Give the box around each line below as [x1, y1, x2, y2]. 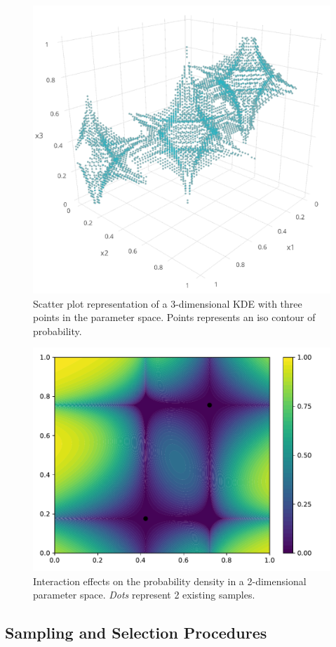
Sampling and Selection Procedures [5, 622, 267, 643]
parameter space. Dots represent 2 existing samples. [33, 587, 255, 602]
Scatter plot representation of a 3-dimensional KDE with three [33, 296, 302, 311]
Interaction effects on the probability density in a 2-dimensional [33, 573, 307, 588]
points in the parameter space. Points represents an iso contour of [33, 310, 316, 325]
